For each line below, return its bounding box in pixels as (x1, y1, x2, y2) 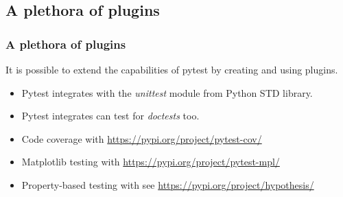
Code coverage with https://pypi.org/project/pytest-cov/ (21, 131, 262, 146)
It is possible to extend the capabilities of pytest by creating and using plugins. (5, 62, 338, 76)
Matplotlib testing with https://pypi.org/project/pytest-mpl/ (21, 154, 280, 169)
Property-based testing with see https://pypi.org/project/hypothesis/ (21, 177, 314, 192)
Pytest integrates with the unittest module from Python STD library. (21, 85, 313, 100)
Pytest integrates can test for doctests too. (21, 108, 200, 123)
